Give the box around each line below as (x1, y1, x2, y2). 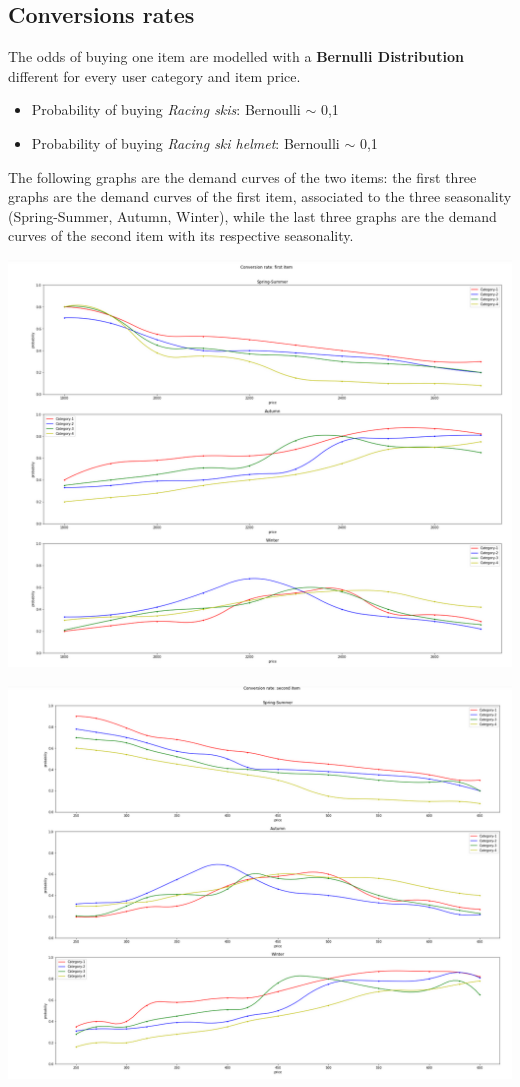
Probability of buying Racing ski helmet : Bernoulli (31, 132, 340, 153)
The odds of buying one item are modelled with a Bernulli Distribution (8, 46, 464, 67)
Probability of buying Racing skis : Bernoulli (31, 99, 301, 120)
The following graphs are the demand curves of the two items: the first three (8, 166, 477, 187)
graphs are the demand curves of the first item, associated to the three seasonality (8, 186, 512, 207)
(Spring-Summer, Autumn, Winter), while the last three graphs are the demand (8, 205, 497, 226)
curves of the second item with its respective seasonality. (8, 225, 354, 246)
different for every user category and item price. (8, 65, 301, 86)
